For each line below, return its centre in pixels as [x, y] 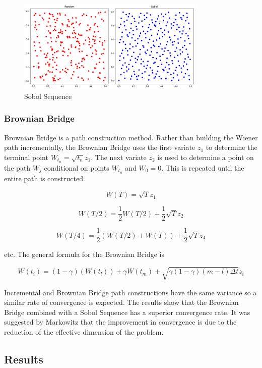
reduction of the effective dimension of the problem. [84, 331]
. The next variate [119, 157]
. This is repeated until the [203, 167]
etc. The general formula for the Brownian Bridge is [84, 254]
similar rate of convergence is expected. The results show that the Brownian [121, 302]
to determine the [232, 147]
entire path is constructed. [45, 178]
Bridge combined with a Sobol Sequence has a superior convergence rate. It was [127, 312]
